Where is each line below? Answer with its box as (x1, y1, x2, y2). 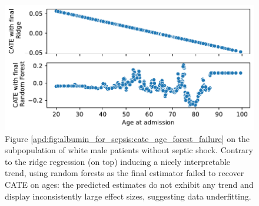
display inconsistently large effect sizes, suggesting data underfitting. (5, 190, 251, 202)
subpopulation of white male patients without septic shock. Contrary (5, 144, 253, 156)
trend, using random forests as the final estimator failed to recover (5, 167, 244, 179)
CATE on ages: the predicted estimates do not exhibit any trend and (5, 178, 254, 190)
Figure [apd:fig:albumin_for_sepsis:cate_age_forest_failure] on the (5, 132, 250, 144)
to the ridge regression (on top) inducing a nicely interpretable (5, 155, 231, 167)
